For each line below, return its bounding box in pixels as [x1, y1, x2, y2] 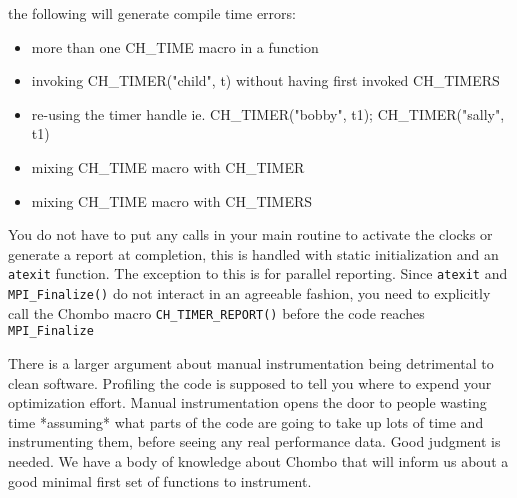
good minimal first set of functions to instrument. [8, 470, 312, 491]
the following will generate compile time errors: [8, 3, 296, 23]
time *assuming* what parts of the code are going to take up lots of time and [8, 411, 484, 432]
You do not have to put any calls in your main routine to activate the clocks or [8, 224, 493, 245]
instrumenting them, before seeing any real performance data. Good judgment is [8, 431, 501, 452]
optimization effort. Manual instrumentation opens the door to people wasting [8, 392, 487, 413]
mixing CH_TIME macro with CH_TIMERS [31, 190, 313, 211]
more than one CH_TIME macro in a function [31, 36, 319, 57]
